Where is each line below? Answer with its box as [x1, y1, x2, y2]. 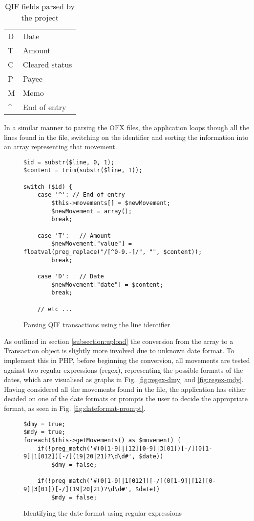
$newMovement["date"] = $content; [51, 281, 164, 288]
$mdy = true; [23, 429, 65, 436]
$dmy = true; [23, 420, 65, 428]
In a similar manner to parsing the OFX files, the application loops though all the [4, 122, 250, 132]
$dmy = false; [51, 461, 97, 468]
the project [21, 12, 59, 23]
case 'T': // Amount [37, 232, 111, 239]
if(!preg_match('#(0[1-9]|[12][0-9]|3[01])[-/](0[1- [37, 445, 212, 452]
